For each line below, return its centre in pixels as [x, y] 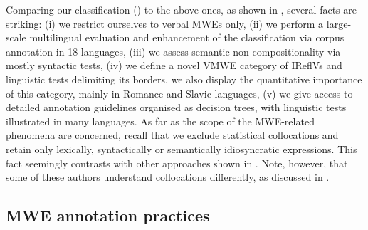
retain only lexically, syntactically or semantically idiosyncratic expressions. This [182, 148]
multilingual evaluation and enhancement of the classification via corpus [187, 37]
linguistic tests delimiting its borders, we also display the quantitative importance [184, 79]
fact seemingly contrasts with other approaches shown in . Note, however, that [177, 163]
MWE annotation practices [108, 215]
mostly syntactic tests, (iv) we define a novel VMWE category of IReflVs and [174, 65]
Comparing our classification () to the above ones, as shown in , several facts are [181, 9]
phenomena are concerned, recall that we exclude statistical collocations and [172, 135]
